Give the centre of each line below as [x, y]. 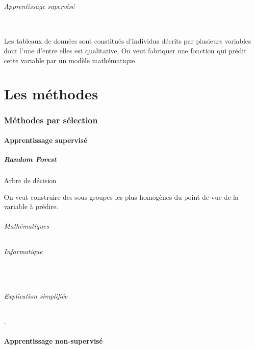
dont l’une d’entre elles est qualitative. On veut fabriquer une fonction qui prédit [125, 50]
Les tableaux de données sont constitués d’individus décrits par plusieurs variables [127, 41]
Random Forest [30, 159]
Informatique [23, 251]
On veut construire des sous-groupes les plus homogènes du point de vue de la [121, 197]
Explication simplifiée [36, 296]
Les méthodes [51, 94]
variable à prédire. [31, 206]
